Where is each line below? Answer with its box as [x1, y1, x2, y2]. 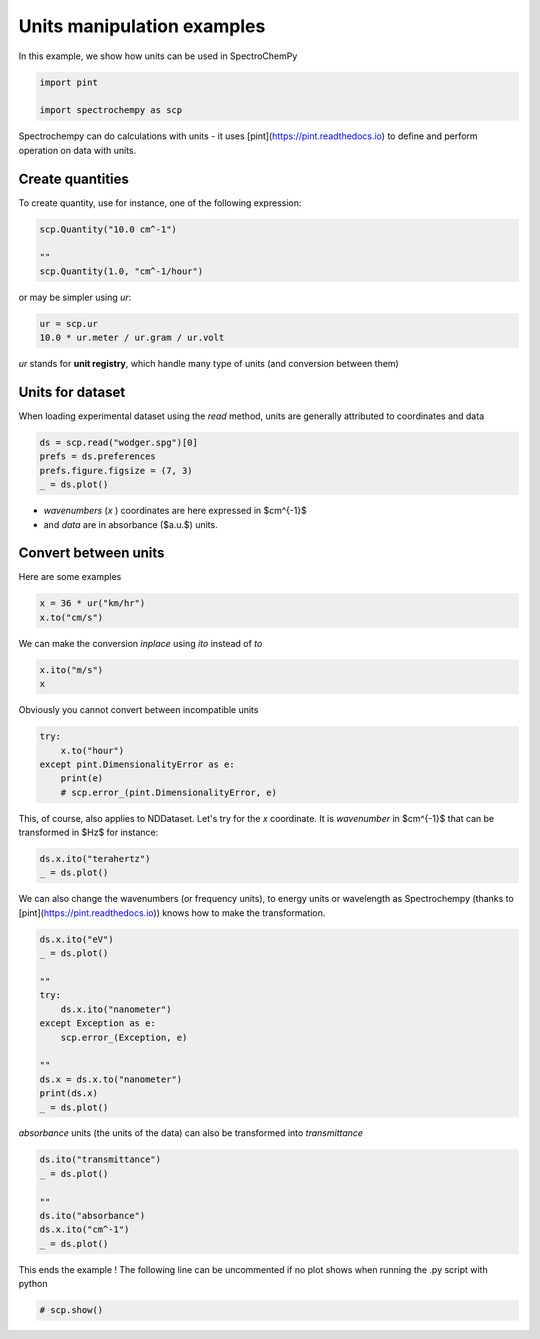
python [18, 1278, 48, 1290]
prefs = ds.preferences [39, 451, 157, 462]
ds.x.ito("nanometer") [60, 1003, 172, 1015]
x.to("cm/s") [39, 611, 104, 623]
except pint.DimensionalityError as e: [39, 758, 235, 770]
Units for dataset [18, 383, 126, 400]
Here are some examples [18, 571, 122, 583]
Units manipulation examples [18, 15, 266, 37]
